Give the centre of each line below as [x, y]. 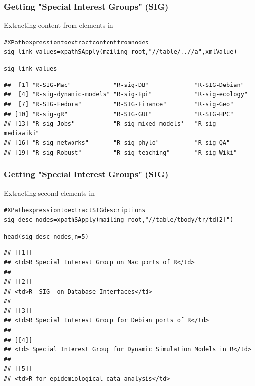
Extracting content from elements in [59, 25]
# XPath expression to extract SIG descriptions [75, 210]
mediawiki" [22, 133]
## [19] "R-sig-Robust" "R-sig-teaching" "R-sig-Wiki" [121, 152]
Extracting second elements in [49, 193]
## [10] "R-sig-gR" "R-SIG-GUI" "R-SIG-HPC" [119, 114]
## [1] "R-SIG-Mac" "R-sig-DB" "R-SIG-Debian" [124, 85]
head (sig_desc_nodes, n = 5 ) [46, 236]
